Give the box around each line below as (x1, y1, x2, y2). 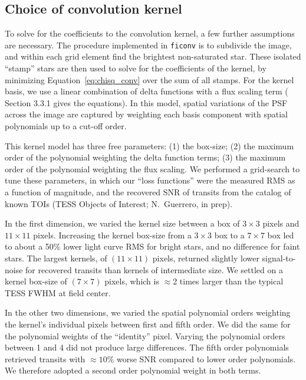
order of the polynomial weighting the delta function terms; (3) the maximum (5, 151, 286, 163)
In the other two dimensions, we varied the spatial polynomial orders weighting (5, 306, 291, 319)
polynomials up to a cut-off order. (5, 120, 127, 132)
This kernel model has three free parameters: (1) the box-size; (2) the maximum (5, 139, 294, 152)
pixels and (262, 217, 300, 230)
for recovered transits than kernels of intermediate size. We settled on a (25, 263, 283, 276)
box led (267, 228, 294, 241)
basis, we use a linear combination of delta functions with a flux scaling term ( (5, 85, 288, 97)
